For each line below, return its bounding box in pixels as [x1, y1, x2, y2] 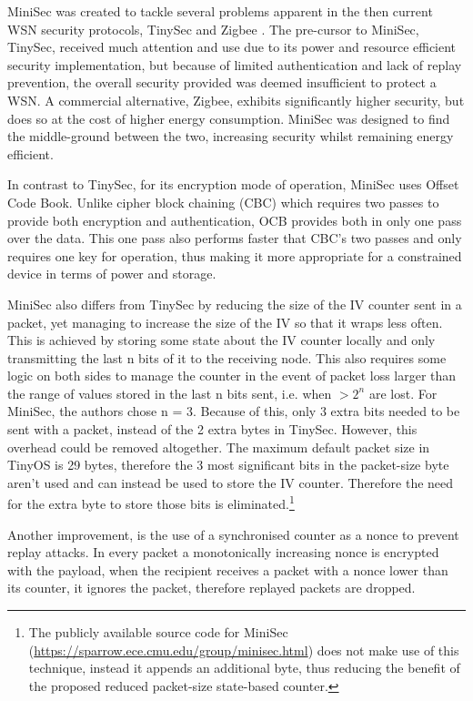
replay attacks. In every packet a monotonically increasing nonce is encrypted [7, 543, 439, 562]
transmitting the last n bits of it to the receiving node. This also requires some [7, 348, 447, 367]
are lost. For [368, 383, 438, 402]
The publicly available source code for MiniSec [28, 623, 288, 642]
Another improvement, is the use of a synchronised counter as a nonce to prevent [7, 524, 459, 544]
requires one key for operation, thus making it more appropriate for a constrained [7, 246, 462, 265]
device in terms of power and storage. [7, 264, 216, 283]
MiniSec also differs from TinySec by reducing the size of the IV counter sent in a [7, 294, 462, 313]
